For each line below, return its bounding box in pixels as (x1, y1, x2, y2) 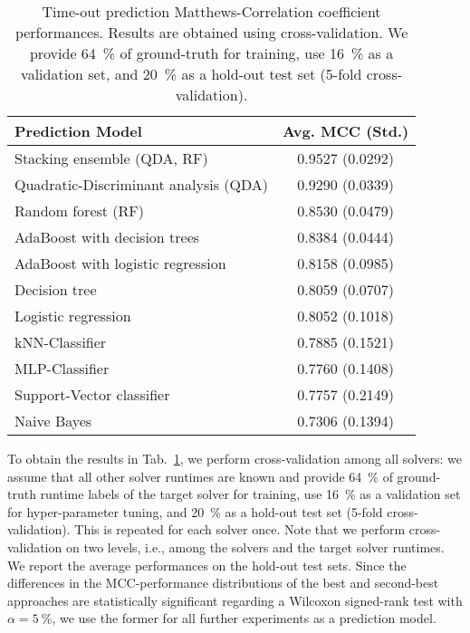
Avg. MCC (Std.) (282, 120, 409, 141)
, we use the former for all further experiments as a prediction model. (52, 609, 436, 628)
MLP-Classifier (14, 358, 110, 379)
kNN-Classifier (14, 331, 107, 352)
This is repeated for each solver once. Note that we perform (74, 520, 406, 539)
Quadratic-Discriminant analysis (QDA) (14, 174, 268, 195)
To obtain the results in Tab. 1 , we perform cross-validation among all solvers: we (7, 449, 462, 467)
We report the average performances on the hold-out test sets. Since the (7, 555, 407, 574)
